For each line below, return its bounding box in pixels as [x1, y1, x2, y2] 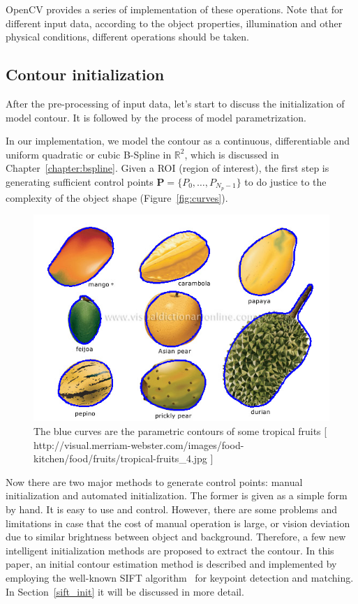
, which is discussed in [184, 147, 279, 161]
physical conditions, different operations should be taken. [6, 29, 249, 44]
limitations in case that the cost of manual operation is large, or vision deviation [6, 515, 350, 530]
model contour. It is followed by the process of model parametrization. [6, 110, 306, 124]
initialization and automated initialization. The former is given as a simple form [6, 488, 348, 503]
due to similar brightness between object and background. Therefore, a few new [6, 529, 346, 544]
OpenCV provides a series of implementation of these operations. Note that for [6, 2, 343, 16]
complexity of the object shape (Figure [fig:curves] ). [6, 190, 228, 205]
